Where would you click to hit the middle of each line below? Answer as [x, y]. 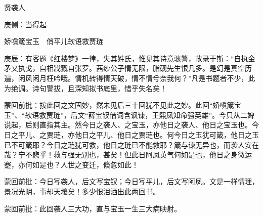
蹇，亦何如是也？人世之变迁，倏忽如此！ [71, 164]
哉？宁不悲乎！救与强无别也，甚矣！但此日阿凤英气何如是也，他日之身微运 [128, 155]
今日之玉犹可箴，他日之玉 [216, 134]
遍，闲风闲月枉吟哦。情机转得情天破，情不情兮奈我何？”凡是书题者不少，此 [130, 78]
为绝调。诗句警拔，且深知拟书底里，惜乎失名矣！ [85, 88]
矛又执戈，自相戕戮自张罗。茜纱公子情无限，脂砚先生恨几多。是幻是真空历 [128, 68]
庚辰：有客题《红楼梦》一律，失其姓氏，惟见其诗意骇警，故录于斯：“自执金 [130, 58]
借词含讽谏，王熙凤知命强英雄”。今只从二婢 [182, 115]
